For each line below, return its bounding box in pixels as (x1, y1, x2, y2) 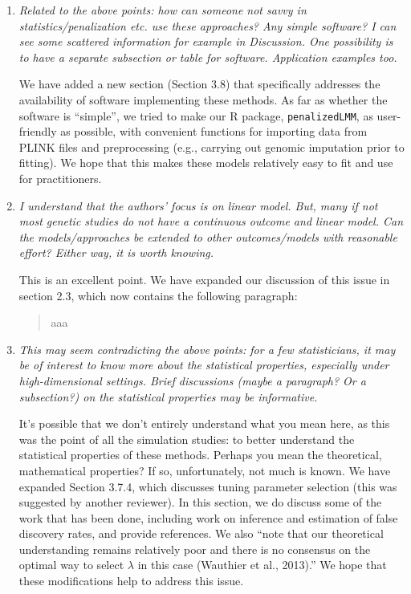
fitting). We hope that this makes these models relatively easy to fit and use (18, 154, 393, 171)
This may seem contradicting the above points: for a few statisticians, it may (18, 340, 396, 357)
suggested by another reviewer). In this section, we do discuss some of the (18, 494, 382, 511)
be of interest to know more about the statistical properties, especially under (18, 356, 389, 373)
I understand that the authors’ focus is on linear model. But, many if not (18, 197, 378, 214)
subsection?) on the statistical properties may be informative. (18, 388, 318, 405)
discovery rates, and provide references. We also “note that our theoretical (18, 525, 384, 542)
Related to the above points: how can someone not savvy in (18, 2, 307, 18)
